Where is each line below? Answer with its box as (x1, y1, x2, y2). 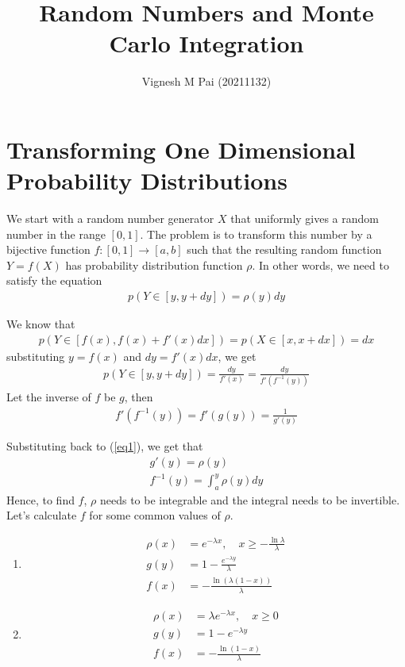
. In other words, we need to (252, 256, 389, 273)
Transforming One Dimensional (6, 132, 356, 165)
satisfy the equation (6, 272, 102, 289)
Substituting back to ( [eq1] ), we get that (6, 437, 203, 454)
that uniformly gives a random (230, 210, 379, 227)
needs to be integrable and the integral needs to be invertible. (99, 491, 400, 508)
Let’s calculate (6, 507, 77, 523)
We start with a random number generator (6, 210, 214, 227)
